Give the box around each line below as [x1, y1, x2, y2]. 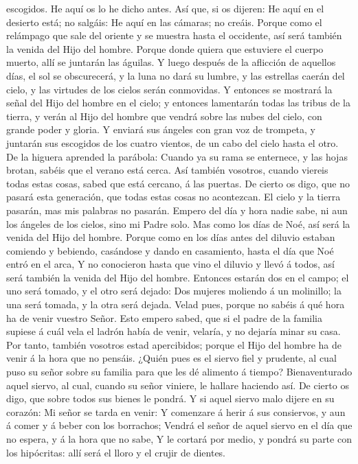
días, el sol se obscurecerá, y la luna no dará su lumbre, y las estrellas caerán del [6, 68, 345, 82]
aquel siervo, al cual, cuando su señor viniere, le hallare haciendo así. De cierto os [6, 378, 349, 392]
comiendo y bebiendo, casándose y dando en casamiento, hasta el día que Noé [6, 243, 334, 257]
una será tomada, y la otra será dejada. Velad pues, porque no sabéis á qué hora [6, 297, 345, 312]
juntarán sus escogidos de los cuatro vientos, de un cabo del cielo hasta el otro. [6, 135, 339, 150]
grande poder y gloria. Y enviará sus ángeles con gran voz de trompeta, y [6, 122, 316, 137]
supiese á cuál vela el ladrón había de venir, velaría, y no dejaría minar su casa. [6, 324, 341, 338]
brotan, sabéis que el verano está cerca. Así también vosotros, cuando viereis [6, 163, 328, 177]
